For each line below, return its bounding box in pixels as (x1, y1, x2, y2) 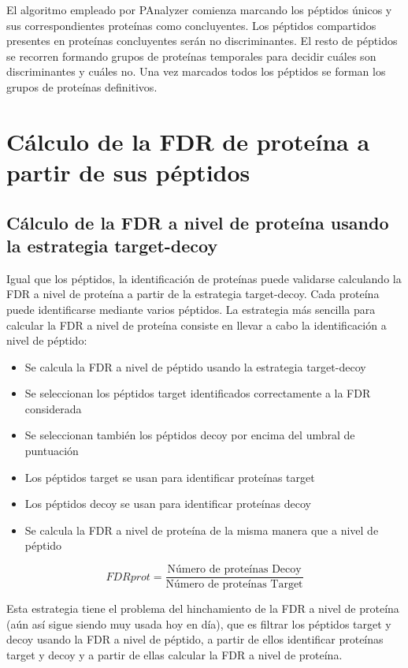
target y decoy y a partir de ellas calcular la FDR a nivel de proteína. (6, 646, 343, 662)
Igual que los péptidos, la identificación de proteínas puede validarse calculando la (6, 270, 402, 286)
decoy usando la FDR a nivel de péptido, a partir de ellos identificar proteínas (6, 631, 384, 647)
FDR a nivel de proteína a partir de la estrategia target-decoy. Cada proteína (6, 285, 380, 302)
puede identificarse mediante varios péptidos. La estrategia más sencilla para (6, 300, 376, 317)
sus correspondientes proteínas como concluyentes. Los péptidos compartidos (6, 17, 376, 33)
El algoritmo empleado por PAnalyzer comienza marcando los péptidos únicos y (6, 2, 392, 17)
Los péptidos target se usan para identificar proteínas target (24, 468, 315, 485)
